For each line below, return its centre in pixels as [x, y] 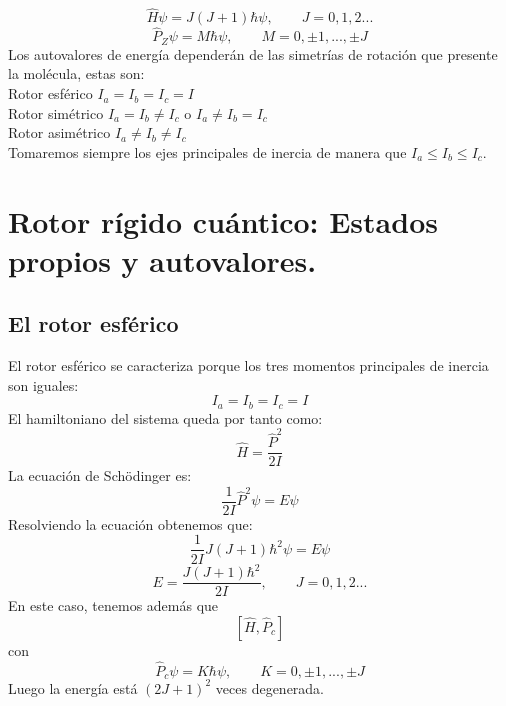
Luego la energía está [73, 687]
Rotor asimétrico [59, 132]
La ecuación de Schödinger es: [100, 475]
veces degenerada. [270, 687]
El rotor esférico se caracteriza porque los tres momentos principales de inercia [248, 365]
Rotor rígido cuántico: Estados [223, 220]
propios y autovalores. [162, 259]
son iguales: [43, 384]
